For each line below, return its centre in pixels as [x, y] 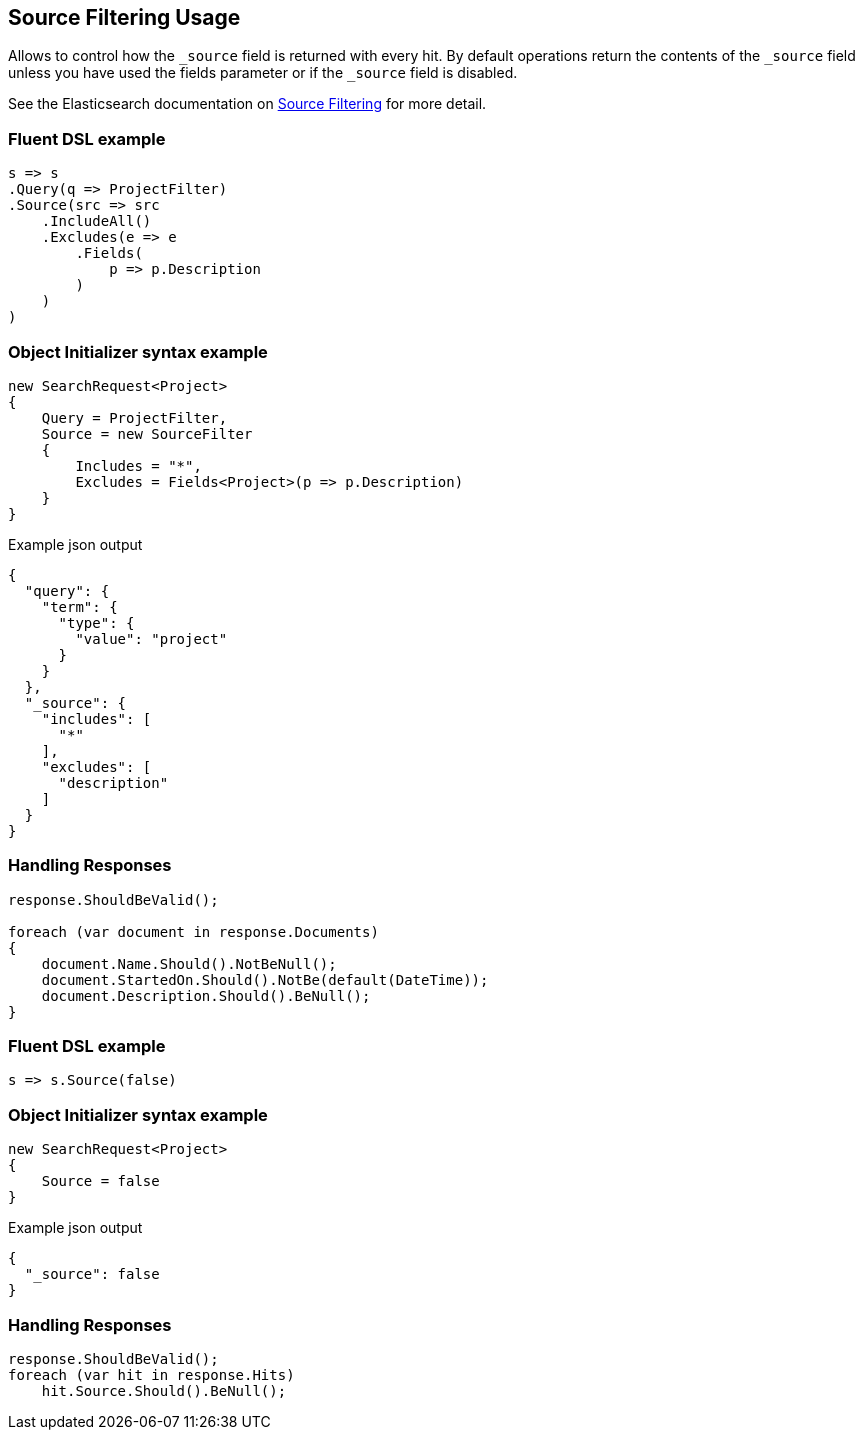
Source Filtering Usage [124, 17]
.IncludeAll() [96, 221]
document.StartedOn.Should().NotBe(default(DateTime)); [265, 979]
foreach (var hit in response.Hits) [151, 1374]
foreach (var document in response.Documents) [193, 931]
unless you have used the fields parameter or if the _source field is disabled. [263, 73]
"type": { [96, 622]
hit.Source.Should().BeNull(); [164, 1390]
